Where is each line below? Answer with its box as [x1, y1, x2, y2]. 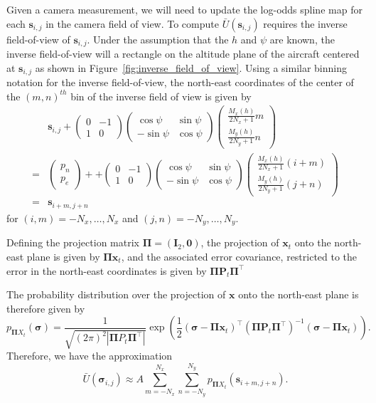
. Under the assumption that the [87, 31, 229, 46]
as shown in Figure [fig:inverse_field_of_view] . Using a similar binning [35, 60, 347, 75]
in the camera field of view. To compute [45, 16, 219, 31]
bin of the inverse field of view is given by [70, 88, 252, 103]
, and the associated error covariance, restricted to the [121, 249, 358, 263]
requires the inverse [263, 16, 348, 31]
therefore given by [6, 300, 85, 315]
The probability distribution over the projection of [6, 287, 226, 302]
